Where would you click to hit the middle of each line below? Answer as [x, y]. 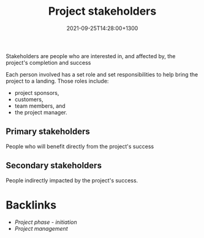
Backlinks [31, 205]
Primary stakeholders [48, 132]
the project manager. [41, 112]
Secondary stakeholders [54, 165]
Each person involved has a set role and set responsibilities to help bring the [102, 74]
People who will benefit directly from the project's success [80, 146]
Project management [41, 228]
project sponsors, [37, 92]
